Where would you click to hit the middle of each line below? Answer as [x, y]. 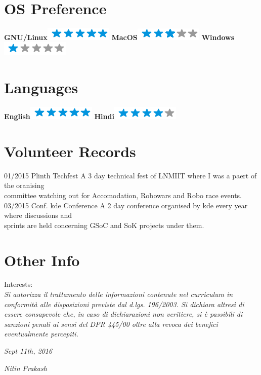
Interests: [18, 284]
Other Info [42, 260]
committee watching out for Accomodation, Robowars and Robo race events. [123, 195]
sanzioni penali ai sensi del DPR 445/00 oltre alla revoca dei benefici [111, 324]
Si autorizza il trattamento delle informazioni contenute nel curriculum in [119, 294]
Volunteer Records [70, 151]
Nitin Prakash [26, 368]
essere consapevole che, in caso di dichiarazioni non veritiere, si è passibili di [123, 314]
